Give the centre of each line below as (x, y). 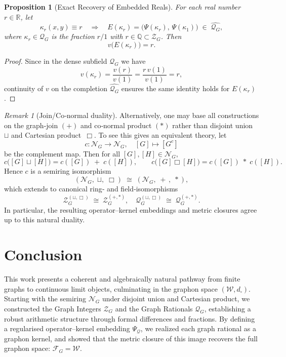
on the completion (79, 88)
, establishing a (228, 308)
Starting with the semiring (45, 299)
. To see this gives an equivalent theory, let (160, 135)
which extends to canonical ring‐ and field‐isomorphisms (91, 189)
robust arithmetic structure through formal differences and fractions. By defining (130, 318)
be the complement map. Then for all (62, 153)
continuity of (24, 88)
